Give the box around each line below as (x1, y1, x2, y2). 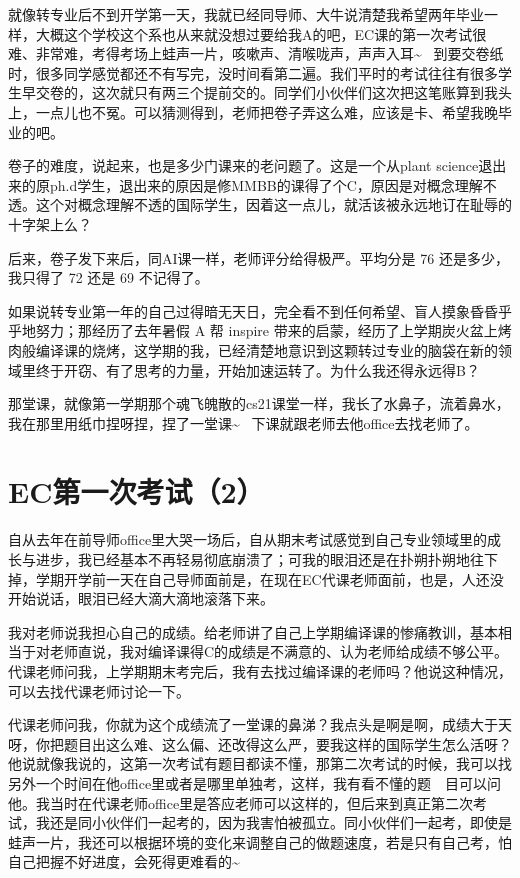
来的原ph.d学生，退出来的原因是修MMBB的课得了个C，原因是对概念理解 (8, 174, 483, 195)
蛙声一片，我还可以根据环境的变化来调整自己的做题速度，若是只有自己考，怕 (8, 831, 512, 852)
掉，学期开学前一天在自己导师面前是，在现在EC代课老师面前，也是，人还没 (8, 568, 504, 589)
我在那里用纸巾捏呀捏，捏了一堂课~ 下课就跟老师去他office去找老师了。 (8, 412, 479, 433)
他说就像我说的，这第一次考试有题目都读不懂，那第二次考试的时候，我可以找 (8, 753, 512, 774)
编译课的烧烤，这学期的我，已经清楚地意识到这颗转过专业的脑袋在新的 (35, 339, 498, 360)
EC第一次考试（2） (8, 471, 265, 512)
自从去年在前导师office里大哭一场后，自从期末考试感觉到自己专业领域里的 (8, 529, 488, 550)
